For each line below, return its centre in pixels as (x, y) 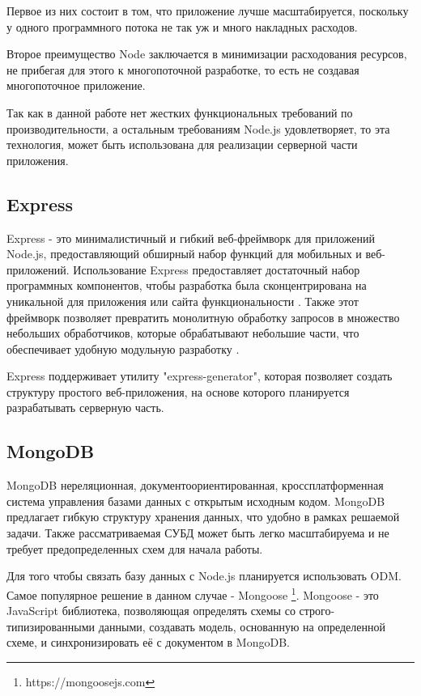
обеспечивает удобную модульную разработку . (123, 348)
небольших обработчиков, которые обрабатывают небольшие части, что (183, 333)
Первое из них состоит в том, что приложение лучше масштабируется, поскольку (208, 11)
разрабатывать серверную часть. (85, 407)
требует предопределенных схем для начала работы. (135, 548)
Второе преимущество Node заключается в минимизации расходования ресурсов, (207, 54)
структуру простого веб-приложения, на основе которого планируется (178, 391)
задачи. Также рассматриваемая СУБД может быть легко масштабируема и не (198, 533)
